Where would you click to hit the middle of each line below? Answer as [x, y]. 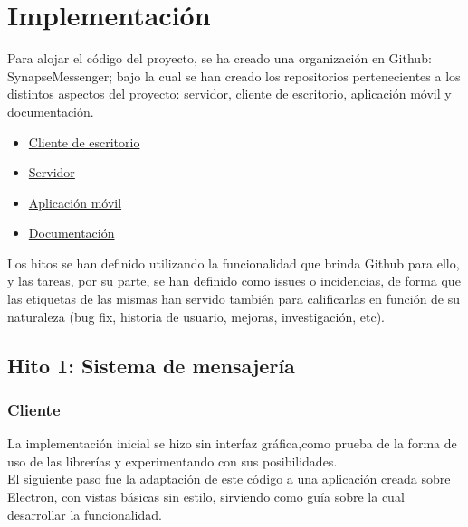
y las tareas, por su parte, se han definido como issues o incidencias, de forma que [234, 281]
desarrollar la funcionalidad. [85, 514]
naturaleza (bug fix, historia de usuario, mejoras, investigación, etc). [196, 316]
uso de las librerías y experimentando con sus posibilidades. [172, 461]
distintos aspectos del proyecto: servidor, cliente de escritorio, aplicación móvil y [229, 94]
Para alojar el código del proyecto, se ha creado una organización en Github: [220, 58]
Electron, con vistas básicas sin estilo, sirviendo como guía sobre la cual [206, 497]
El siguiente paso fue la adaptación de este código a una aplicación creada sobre [229, 479]
